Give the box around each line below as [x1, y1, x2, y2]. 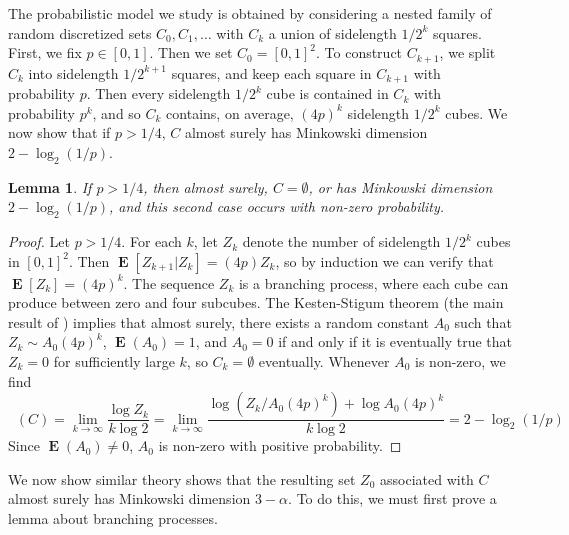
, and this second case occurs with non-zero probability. [108, 196, 445, 217]
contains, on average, [166, 102, 294, 123]
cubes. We [445, 102, 508, 123]
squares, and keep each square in [171, 62, 372, 83]
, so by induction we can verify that [275, 250, 494, 271]
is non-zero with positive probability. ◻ [158, 435, 402, 456]
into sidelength [28, 62, 119, 83]
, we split [439, 42, 496, 63]
